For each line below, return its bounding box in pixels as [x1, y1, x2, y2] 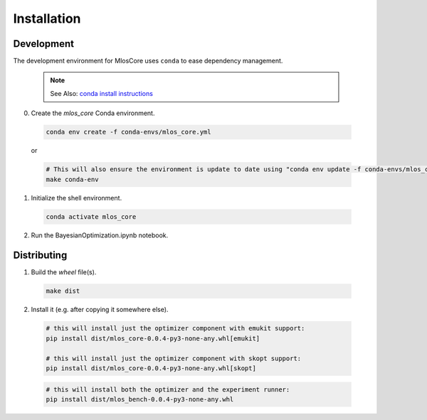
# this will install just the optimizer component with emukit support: [46, 324, 305, 333]
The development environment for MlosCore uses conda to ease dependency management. [13, 57, 283, 65]
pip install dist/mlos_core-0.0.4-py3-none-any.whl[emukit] [46, 334, 260, 343]
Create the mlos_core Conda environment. [31, 109, 155, 117]
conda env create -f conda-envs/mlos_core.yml [46, 128, 211, 136]
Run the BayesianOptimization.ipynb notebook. [31, 231, 169, 239]
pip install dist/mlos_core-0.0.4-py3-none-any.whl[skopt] [46, 364, 256, 372]
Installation [13, 11, 81, 26]
